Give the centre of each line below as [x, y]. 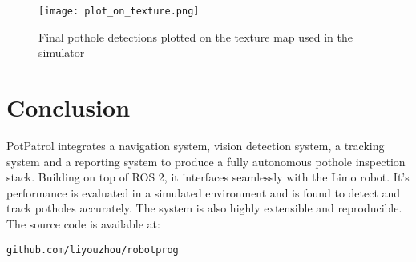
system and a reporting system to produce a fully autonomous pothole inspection [206, 161]
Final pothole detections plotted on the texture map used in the [196, 36]
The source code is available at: [83, 223]
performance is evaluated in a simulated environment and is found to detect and [204, 192]
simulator [62, 52]
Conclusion [69, 107]
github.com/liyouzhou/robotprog [93, 250]
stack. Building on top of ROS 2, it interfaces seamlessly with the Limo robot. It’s [208, 177]
